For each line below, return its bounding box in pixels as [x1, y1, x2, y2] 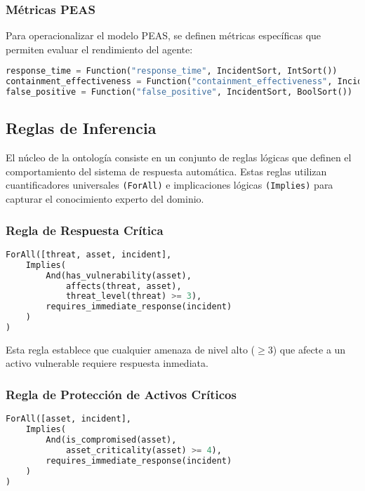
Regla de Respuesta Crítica [6, 221, 164, 238]
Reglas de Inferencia [6, 117, 157, 139]
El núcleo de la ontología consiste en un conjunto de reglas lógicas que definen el [6, 150, 352, 165]
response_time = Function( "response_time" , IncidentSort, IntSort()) [6, 66, 338, 76]
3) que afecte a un [267, 342, 346, 356]
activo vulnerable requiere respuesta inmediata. [6, 356, 208, 370]
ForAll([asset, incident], [6, 414, 131, 424]
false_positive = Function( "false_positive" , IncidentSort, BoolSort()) [6, 87, 352, 97]
